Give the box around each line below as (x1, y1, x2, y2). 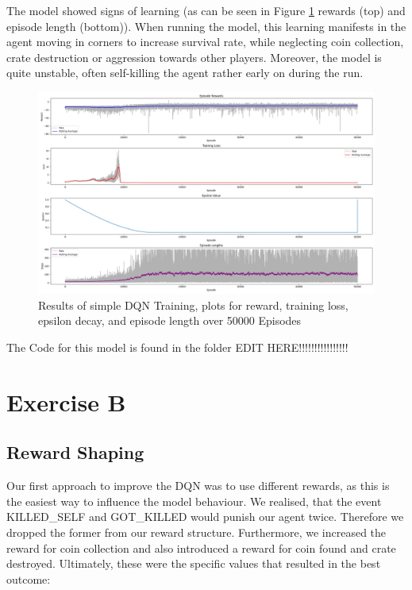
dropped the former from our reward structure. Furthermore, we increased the (6, 523, 387, 540)
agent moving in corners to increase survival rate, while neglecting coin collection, (6, 33, 404, 50)
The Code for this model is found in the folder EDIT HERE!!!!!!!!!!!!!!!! (6, 338, 348, 355)
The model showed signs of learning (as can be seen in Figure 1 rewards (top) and (6, 2, 406, 18)
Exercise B (6, 385, 126, 418)
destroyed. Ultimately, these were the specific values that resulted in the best (6, 555, 381, 572)
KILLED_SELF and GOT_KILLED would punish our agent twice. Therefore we (6, 508, 404, 525)
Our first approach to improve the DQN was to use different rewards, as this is (6, 477, 390, 494)
